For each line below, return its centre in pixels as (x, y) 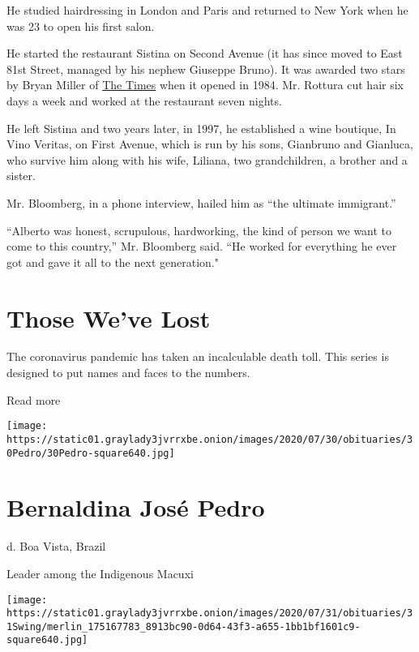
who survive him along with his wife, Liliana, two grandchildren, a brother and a (207, 159)
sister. (21, 176)
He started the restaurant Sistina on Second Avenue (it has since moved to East (205, 53)
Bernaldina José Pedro (136, 507)
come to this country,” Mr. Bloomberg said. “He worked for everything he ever (202, 246)
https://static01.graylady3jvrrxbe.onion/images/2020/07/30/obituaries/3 (210, 439)
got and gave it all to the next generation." (113, 262)
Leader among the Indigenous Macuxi (100, 573)
